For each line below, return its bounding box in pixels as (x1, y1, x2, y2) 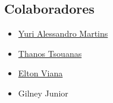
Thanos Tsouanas (18, 47, 82, 59)
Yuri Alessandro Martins (18, 27, 108, 40)
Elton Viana (18, 67, 63, 79)
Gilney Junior (18, 86, 68, 99)
